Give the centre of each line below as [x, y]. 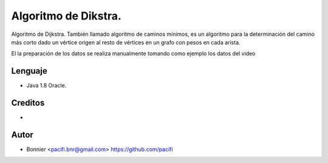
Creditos [28, 103]
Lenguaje [29, 71]
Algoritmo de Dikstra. [66, 16]
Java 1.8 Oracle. [46, 86]
